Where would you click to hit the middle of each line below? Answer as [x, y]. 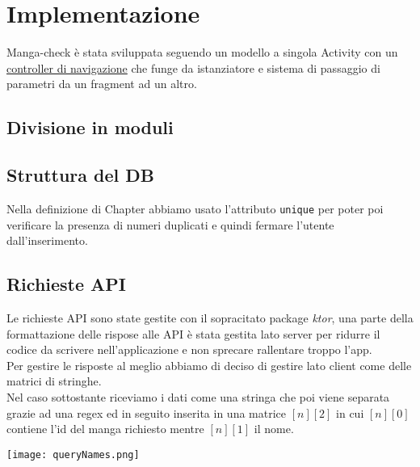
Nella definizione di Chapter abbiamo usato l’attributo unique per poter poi [195, 208]
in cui [350, 412]
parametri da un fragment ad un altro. [102, 84]
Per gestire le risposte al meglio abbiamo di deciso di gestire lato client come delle [209, 365]
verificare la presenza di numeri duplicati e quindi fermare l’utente [170, 224]
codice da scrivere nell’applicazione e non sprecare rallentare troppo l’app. [189, 349]
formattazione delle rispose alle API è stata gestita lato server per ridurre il [193, 333]
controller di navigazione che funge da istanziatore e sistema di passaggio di [193, 67]
